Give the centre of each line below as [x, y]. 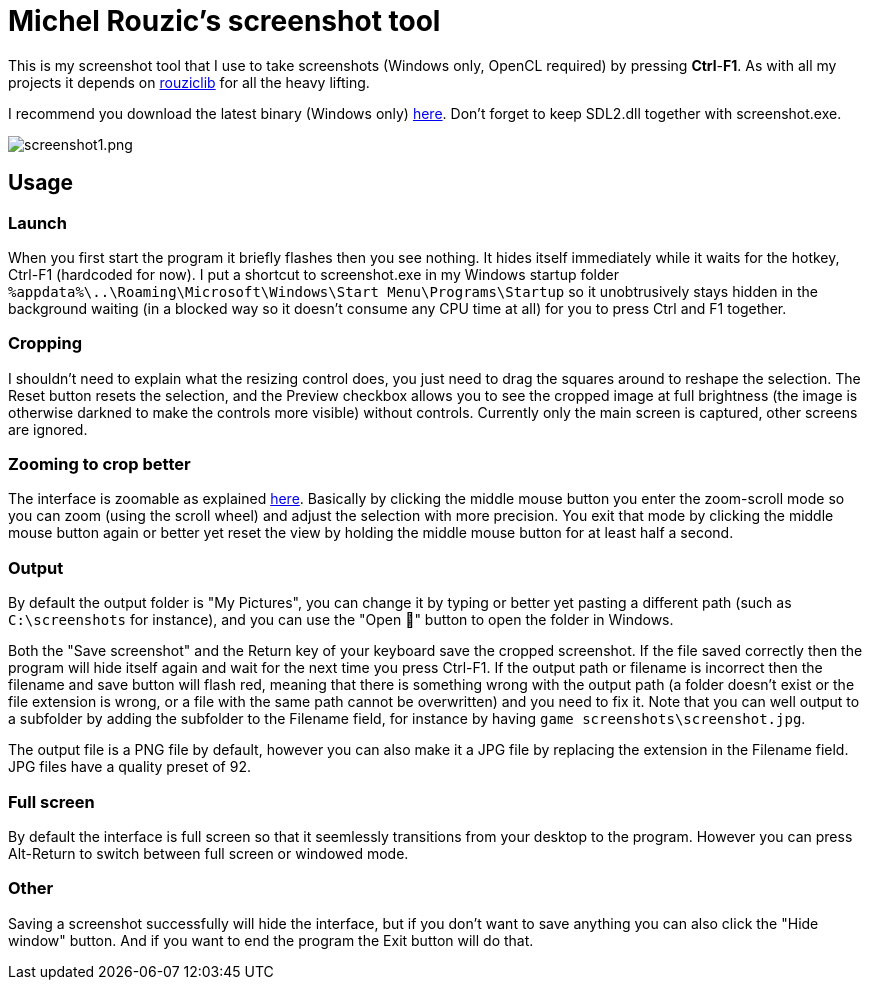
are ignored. [48, 429]
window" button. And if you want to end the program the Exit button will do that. [271, 940]
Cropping [45, 343]
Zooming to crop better [99, 464]
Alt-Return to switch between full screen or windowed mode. [208, 853]
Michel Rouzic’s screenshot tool [224, 21]
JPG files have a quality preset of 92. [129, 767]
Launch [37, 222]
